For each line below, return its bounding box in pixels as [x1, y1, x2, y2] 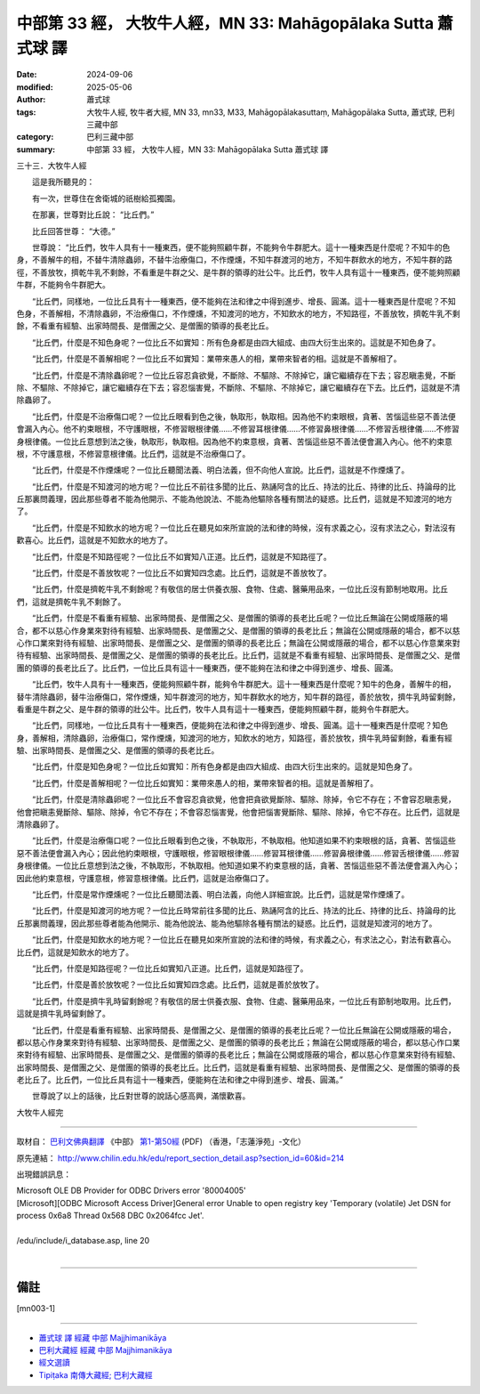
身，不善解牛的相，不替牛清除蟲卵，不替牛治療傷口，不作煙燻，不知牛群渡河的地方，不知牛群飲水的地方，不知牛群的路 [16, 255, 452, 265]
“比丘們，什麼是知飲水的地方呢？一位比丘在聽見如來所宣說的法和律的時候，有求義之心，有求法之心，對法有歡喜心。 [31, 935, 457, 945]
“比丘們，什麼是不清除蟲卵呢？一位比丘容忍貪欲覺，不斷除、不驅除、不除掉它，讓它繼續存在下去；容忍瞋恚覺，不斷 [31, 369, 457, 380]
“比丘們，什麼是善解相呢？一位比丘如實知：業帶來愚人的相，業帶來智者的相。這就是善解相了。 [31, 777, 379, 788]
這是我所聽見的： [31, 176, 95, 187]
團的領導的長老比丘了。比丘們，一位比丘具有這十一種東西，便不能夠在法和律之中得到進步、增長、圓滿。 [16, 662, 398, 673]
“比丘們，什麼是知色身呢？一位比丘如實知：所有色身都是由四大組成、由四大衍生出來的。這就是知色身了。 [31, 761, 418, 772]
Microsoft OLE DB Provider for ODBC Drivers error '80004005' [16, 1185, 246, 1196]
